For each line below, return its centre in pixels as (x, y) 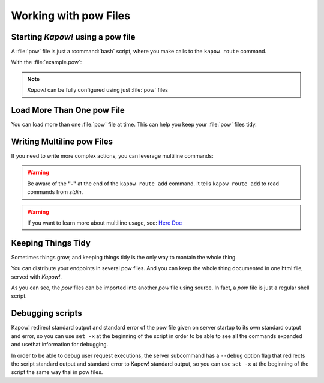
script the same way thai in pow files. (57, 372)
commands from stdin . (55, 192)
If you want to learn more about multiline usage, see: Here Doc (105, 223)
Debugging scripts (46, 313)
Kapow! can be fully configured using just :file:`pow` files (97, 90)
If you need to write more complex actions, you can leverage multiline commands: (112, 156)
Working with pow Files (70, 16)
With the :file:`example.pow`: (46, 62)
